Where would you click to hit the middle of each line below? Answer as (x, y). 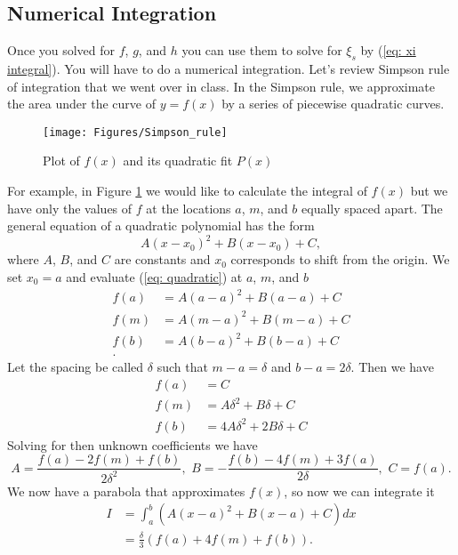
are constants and (162, 259)
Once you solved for (61, 50)
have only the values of (70, 208)
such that (182, 367)
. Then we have (392, 367)
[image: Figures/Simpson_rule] (135, 132)
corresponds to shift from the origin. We (340, 259)
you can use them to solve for (262, 50)
